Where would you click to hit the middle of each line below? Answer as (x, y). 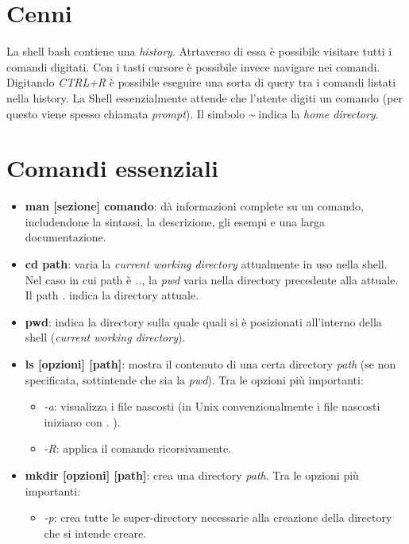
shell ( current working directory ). (105, 337)
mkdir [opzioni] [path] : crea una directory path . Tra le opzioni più (192, 475)
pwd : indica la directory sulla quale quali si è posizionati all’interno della (203, 321)
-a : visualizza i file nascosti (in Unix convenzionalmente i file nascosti (212, 406)
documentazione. (66, 237)
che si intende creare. (95, 532)
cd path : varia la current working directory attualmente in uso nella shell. (206, 264)
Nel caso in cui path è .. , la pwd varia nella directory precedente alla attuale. (212, 279)
